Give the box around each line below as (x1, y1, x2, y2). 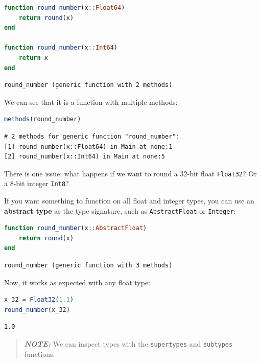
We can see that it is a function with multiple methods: (4, 96, 178, 107)
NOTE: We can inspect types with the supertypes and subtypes (24, 338, 233, 349)
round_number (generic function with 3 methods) (4, 262, 173, 269)
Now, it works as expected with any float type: (4, 277, 151, 287)
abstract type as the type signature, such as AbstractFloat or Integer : (4, 205, 236, 216)
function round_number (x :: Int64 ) (4, 44, 117, 52)
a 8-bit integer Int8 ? (4, 178, 69, 189)
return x (18, 54, 48, 61)
